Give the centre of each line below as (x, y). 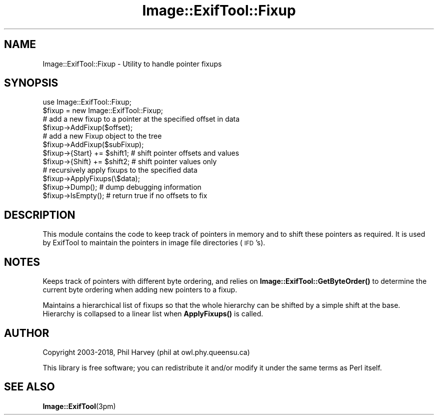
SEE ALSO (29, 387)
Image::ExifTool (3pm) (79, 406)
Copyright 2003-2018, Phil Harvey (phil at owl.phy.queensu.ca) (146, 352)
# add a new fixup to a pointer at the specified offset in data (141, 119)
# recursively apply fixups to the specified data (120, 170)
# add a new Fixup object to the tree (102, 136)
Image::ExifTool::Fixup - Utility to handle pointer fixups (132, 64)
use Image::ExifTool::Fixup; (87, 102)
